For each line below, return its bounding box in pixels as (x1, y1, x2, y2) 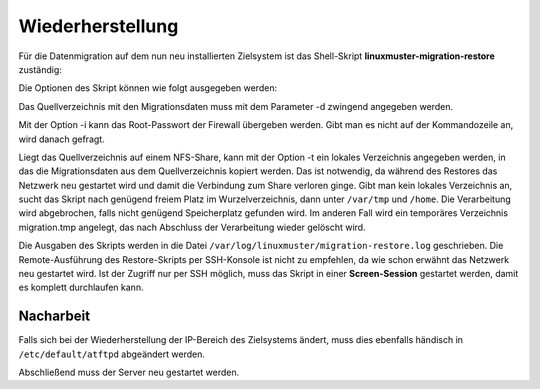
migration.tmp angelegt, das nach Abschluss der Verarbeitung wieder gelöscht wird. (18, 221, 366, 233)
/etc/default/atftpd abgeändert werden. (18, 348, 205, 360)
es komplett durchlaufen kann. (18, 281, 144, 294)
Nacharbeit (18, 308, 90, 325)
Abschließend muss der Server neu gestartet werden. (18, 366, 240, 379)
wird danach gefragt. (18, 133, 105, 145)
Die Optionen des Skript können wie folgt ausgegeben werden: (18, 82, 278, 94)
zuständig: (18, 63, 62, 75)
